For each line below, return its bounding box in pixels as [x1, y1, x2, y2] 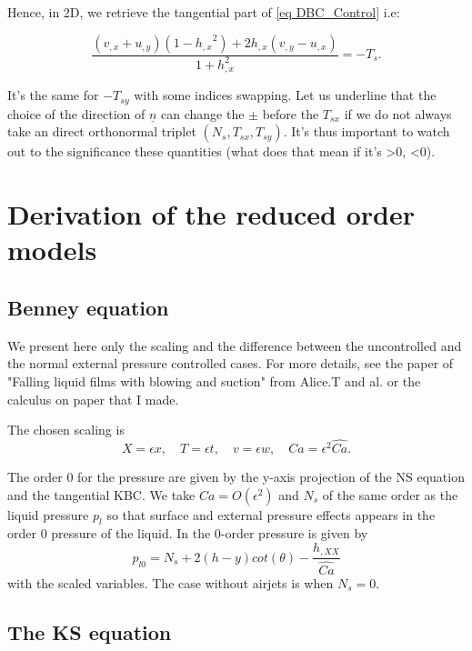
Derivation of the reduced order [7, 195, 416, 233]
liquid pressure [7, 505, 89, 524]
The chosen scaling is [7, 420, 125, 439]
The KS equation [7, 617, 172, 646]
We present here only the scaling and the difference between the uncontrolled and [7, 336, 462, 355]
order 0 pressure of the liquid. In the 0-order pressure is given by [7, 524, 368, 543]
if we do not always [344, 104, 452, 123]
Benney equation [7, 294, 169, 322]
